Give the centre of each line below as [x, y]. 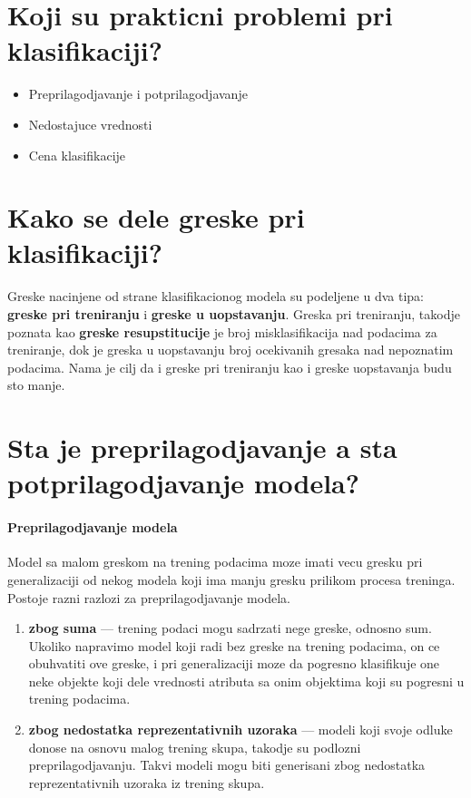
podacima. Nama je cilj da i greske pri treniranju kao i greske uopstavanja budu [230, 367]
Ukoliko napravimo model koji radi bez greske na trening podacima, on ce [234, 645]
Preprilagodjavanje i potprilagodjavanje [138, 94]
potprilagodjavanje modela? [183, 483]
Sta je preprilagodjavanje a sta [202, 448]
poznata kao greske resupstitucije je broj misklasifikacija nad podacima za [222, 331]
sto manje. [36, 385]
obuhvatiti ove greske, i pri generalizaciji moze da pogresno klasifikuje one [234, 663]
